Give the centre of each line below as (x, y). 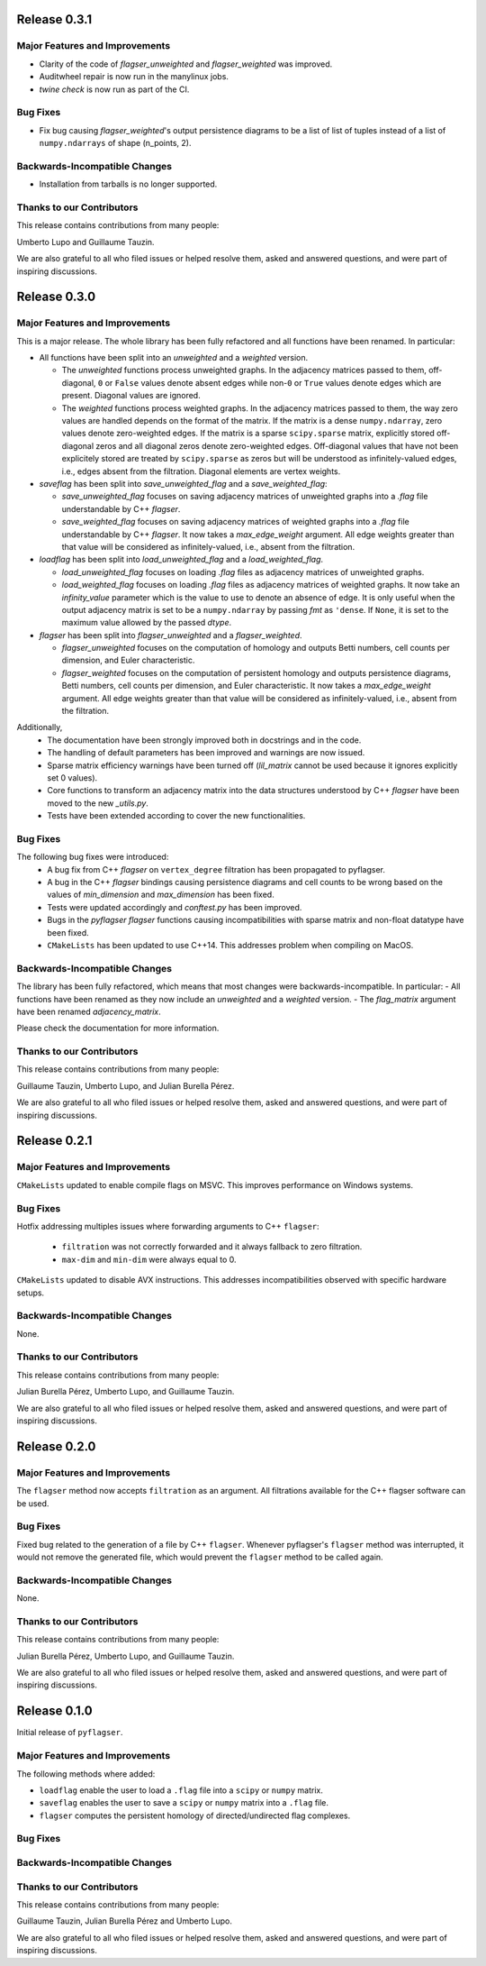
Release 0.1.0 (55, 1711)
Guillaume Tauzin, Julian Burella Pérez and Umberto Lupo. (125, 1921)
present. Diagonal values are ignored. (131, 396)
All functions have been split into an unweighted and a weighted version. (174, 358)
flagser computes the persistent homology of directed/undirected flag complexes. (195, 1815)
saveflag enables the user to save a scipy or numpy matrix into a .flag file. (184, 1803)
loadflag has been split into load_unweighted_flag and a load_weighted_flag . (181, 560)
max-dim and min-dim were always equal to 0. (149, 1259)
